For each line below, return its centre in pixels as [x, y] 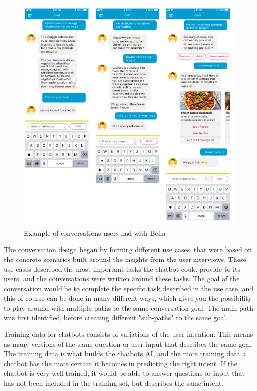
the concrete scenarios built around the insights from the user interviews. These [125, 259]
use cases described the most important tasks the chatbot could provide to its [122, 269]
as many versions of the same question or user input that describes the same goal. [128, 344]
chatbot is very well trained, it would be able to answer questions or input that [125, 373]
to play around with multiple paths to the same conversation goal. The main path [128, 307]
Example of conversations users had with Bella [95, 232]
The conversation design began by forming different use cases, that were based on [128, 249]
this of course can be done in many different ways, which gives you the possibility [128, 298]
